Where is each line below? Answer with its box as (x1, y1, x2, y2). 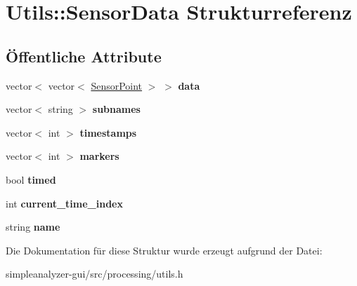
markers (79, 149, 119, 163)
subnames (92, 102, 141, 116)
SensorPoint (91, 78, 143, 93)
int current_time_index (6, 196, 123, 210)
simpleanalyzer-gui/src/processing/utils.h (6, 266, 183, 281)
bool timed (6, 172, 56, 186)
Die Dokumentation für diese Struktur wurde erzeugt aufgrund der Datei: (6, 243, 323, 257)
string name (6, 219, 60, 234)
